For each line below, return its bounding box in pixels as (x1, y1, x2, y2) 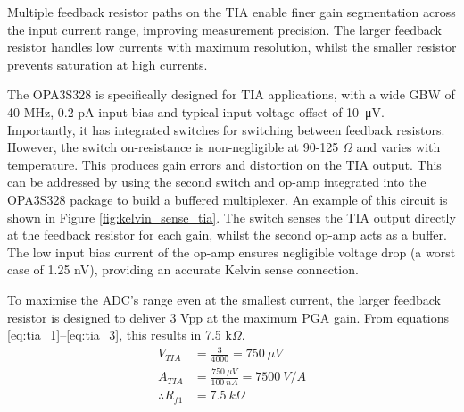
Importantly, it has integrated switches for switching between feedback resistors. (7, 120, 445, 139)
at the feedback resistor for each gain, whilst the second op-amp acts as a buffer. (7, 225, 447, 244)
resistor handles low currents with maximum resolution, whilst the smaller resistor (7, 38, 457, 56)
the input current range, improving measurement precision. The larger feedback (7, 20, 442, 38)
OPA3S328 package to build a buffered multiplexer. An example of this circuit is (7, 189, 448, 208)
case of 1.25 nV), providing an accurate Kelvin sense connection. (7, 260, 359, 279)
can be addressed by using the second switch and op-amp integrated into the (7, 172, 427, 191)
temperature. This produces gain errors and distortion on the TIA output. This (7, 155, 442, 173)
